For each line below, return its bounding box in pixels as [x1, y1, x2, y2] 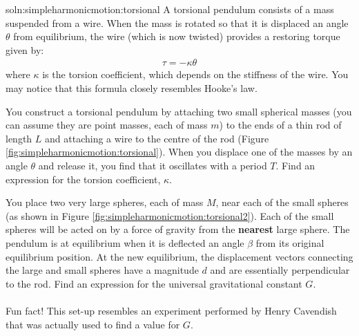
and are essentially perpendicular [210, 263, 350, 277]
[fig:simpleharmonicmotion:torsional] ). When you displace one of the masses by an [6, 144, 353, 159]
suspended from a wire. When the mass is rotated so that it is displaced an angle [6, 15, 349, 30]
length [6, 131, 32, 145]
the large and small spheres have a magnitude [6, 263, 199, 277]
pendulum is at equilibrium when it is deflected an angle [6, 235, 244, 250]
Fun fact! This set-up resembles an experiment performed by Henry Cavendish [6, 303, 337, 317]
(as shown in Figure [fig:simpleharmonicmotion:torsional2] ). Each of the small [6, 208, 334, 223]
